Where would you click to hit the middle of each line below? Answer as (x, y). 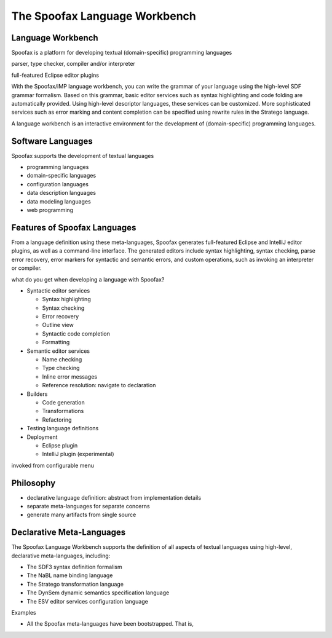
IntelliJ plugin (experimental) (78, 454)
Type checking (61, 368)
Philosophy (34, 483)
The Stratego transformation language (75, 584)
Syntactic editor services (58, 290)
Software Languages (52, 141)
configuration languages (58, 184)
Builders (37, 394)
